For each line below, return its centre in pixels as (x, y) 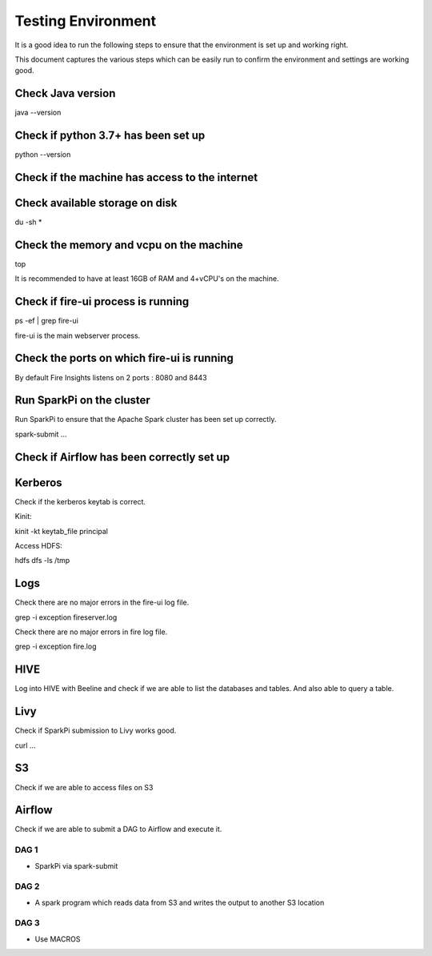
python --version (43, 155)
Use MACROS (58, 939)
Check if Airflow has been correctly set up (122, 457)
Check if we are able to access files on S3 (84, 787)
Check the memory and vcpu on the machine (129, 245)
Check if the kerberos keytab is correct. (80, 501)
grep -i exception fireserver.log (66, 617)
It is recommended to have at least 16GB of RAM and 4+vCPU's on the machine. (147, 279)
